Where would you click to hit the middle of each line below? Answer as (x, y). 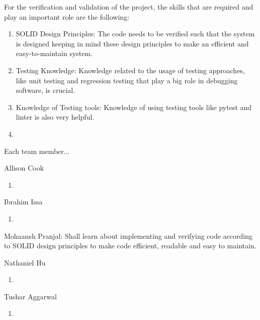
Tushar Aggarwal (30, 296)
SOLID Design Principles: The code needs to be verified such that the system (135, 34)
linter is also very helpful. (55, 117)
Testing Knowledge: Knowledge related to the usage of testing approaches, (130, 70)
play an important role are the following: (67, 16)
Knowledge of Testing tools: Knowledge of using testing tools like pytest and (134, 107)
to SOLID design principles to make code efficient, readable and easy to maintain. (130, 246)
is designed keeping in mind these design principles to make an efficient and (132, 43)
